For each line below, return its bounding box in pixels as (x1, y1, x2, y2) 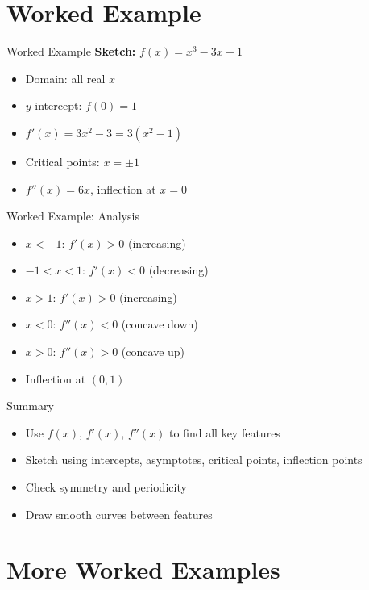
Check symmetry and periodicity (25, 479, 187, 496)
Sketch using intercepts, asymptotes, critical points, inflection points (25, 451, 363, 468)
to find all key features (169, 424, 280, 441)
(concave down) (121, 316, 198, 333)
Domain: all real (25, 69, 106, 86)
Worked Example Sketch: (6, 43, 136, 60)
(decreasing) (148, 262, 209, 278)
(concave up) (121, 343, 185, 360)
